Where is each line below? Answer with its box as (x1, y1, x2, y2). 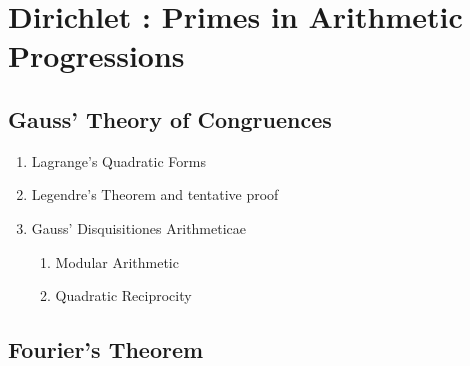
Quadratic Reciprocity (55, 285, 192, 306)
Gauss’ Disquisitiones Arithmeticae (31, 217, 247, 238)
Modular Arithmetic (55, 251, 179, 272)
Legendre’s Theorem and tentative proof (31, 184, 279, 205)
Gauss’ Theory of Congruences (8, 103, 332, 134)
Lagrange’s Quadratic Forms (31, 150, 206, 171)
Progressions (8, 35, 185, 76)
